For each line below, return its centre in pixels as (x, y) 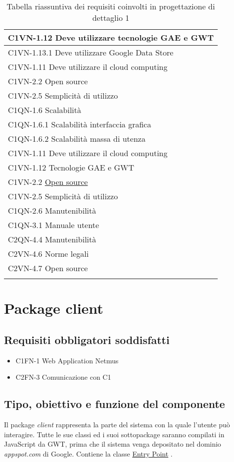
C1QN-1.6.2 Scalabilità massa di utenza (77, 139)
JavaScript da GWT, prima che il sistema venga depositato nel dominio (113, 444)
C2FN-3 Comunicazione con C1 (63, 377)
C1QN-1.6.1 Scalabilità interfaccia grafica (80, 124)
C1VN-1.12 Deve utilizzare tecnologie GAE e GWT (111, 37)
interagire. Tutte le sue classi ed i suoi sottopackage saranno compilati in (114, 434)
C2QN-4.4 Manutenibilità (52, 239)
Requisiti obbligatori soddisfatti (87, 339)
